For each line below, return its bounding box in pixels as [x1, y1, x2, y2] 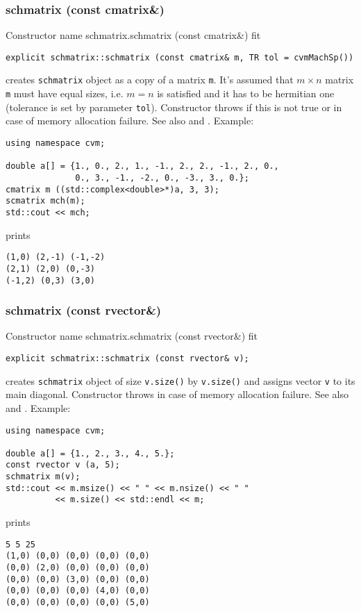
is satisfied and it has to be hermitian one [157, 86, 335, 101]
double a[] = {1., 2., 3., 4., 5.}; [6, 448, 175, 458]
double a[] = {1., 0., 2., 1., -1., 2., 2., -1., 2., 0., [6, 161, 279, 172]
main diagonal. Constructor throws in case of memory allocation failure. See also [6, 387, 349, 402]
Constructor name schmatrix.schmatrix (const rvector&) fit [6, 329, 258, 343]
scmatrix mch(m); [6, 196, 85, 206]
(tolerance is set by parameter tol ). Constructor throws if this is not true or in [6, 99, 342, 114]
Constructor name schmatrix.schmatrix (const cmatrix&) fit [6, 28, 261, 42]
